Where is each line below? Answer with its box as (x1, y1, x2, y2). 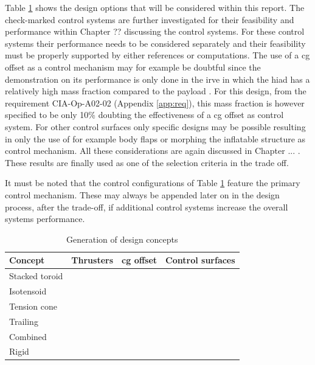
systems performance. (5, 212, 85, 225)
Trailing (9, 315, 38, 327)
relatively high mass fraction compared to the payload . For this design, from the (5, 85, 306, 97)
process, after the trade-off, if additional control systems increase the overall (5, 200, 288, 213)
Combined (9, 330, 47, 342)
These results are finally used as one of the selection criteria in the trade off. (5, 156, 289, 169)
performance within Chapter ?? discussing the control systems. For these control (5, 25, 305, 38)
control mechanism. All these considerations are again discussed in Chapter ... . (5, 144, 300, 157)
